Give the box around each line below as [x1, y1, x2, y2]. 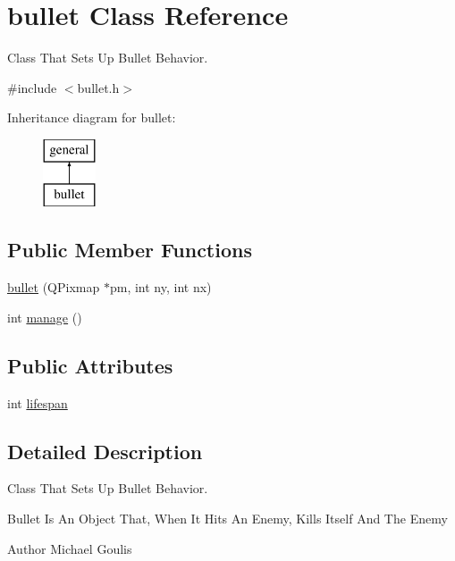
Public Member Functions [7, 236, 252, 264]
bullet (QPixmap [7, 278, 100, 297]
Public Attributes [7, 351, 173, 379]
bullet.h [77, 78, 120, 96]
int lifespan [7, 393, 68, 412]
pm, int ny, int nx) [109, 278, 212, 297]
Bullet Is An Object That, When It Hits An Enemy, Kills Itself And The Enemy [7, 509, 448, 528]
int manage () [7, 307, 82, 326]
